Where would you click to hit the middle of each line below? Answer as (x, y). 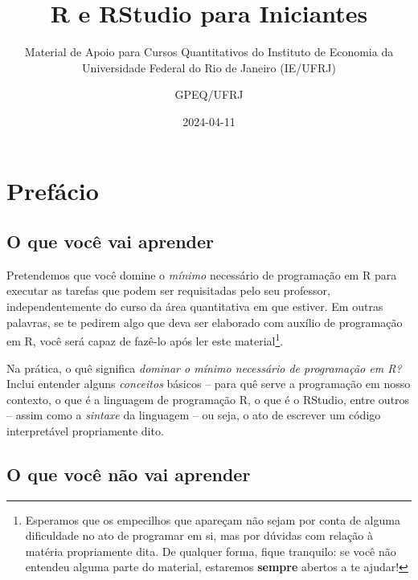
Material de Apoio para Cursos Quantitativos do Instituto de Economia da (209, 52)
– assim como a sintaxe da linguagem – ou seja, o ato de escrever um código (194, 415)
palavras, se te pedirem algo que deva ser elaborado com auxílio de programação (205, 322)
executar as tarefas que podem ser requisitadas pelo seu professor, (168, 290)
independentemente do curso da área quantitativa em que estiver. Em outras (195, 306)
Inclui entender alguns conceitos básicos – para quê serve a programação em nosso (209, 384)
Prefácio (53, 190)
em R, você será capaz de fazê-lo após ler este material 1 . (145, 339)
